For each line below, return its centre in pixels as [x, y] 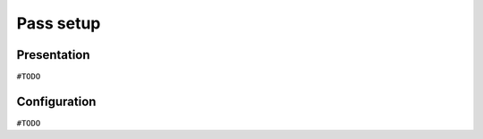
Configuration [56, 101]
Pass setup [59, 23]
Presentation [53, 55]
